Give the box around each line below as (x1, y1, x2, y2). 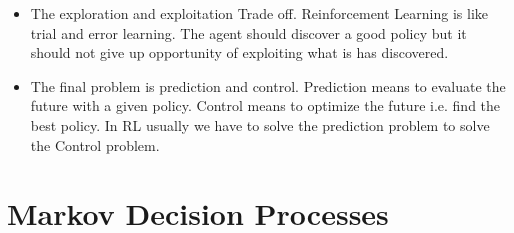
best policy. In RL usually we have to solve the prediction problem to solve (30, 114, 490, 135)
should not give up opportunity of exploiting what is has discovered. (30, 42, 449, 63)
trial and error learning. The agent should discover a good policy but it (30, 22, 467, 43)
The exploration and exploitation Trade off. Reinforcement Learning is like (30, 3, 488, 23)
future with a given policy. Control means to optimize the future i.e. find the (30, 95, 501, 116)
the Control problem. (30, 134, 160, 155)
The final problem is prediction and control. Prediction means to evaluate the (30, 75, 506, 96)
